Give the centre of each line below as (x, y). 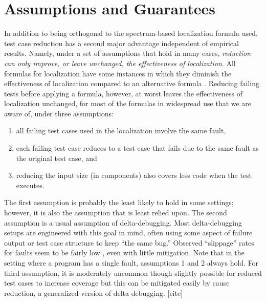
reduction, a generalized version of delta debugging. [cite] (94, 293)
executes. (30, 185)
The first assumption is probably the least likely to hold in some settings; (119, 202)
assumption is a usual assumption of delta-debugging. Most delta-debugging (123, 222)
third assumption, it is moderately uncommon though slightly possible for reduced (133, 273)
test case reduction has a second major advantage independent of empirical (121, 43)
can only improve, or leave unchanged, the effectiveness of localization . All (120, 63)
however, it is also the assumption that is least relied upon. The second (116, 213)
